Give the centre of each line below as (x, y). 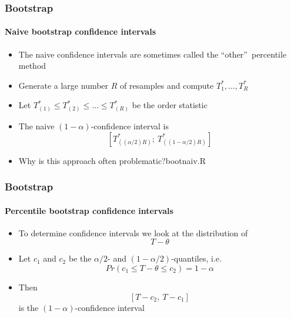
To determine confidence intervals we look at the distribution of (133, 232)
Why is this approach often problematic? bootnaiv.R (112, 160)
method (32, 66)
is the (29, 307)
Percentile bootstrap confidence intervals (89, 210)
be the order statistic (170, 105)
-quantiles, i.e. (196, 258)
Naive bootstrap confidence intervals (81, 31)
